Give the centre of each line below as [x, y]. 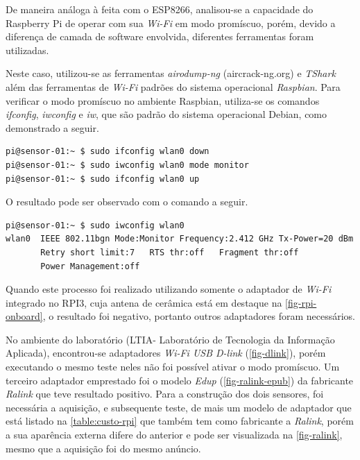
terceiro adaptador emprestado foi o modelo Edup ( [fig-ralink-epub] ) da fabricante [180, 380]
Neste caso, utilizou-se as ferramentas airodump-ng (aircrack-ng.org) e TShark [171, 73]
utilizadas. [27, 50]
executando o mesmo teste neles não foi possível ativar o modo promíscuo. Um [173, 367]
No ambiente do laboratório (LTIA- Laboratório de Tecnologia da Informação [170, 339]
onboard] [24, 316]
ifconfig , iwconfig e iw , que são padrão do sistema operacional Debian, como [166, 114]
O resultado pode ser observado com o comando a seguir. [127, 202]
